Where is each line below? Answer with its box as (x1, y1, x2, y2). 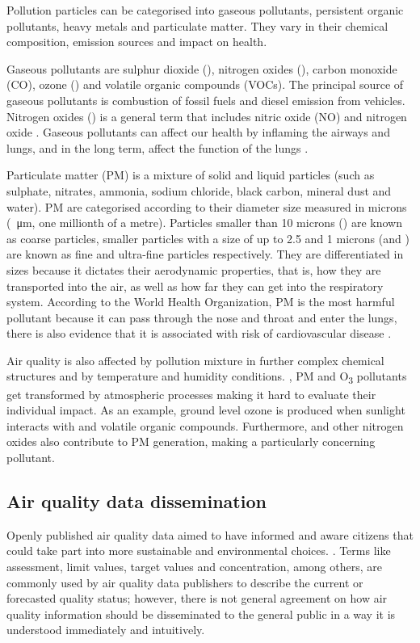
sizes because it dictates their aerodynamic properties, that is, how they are (6, 261, 381, 278)
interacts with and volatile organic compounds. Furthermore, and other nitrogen (6, 417, 404, 434)
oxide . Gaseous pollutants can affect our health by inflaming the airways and (6, 124, 390, 141)
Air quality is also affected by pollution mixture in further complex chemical (6, 351, 384, 368)
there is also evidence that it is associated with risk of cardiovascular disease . (6, 325, 392, 342)
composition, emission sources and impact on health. (6, 33, 267, 50)
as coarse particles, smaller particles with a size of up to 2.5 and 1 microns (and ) (6, 229, 409, 246)
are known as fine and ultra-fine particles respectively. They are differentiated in (6, 246, 404, 263)
